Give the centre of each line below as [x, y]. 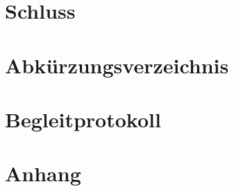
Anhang [43, 173]
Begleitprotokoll [83, 119]
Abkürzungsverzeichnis [117, 65]
